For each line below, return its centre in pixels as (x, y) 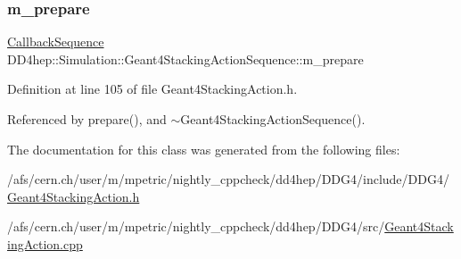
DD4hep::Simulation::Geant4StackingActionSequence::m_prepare (185, 58)
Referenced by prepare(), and (87, 119)
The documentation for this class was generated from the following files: (204, 149)
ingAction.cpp (45, 243)
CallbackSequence (56, 42)
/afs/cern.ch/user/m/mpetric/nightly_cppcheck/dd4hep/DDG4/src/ (196, 226)
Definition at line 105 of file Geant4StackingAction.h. (152, 89)
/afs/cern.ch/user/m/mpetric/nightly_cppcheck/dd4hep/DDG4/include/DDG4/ (228, 179)
